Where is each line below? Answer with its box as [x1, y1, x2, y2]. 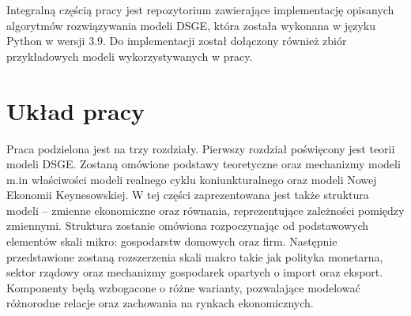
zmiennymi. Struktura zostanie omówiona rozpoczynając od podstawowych [6, 217, 369, 234]
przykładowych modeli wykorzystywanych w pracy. [6, 47, 253, 64]
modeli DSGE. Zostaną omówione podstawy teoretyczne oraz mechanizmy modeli [6, 156, 401, 172]
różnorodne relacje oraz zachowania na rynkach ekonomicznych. [6, 295, 314, 311]
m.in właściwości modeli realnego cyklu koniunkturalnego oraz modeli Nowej [6, 171, 377, 187]
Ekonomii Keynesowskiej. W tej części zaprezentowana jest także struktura [6, 186, 369, 203]
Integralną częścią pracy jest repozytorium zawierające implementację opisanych [6, 2, 394, 17]
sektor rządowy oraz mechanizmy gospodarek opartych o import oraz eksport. [6, 264, 383, 280]
